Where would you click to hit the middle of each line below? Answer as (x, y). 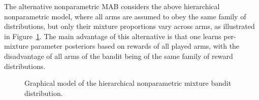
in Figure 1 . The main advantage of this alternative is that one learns (113, 36)
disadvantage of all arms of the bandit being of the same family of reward (119, 56)
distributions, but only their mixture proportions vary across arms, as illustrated (129, 26)
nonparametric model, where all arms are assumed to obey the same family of (125, 16)
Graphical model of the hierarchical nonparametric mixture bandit (128, 83)
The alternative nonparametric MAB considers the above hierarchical (112, 6)
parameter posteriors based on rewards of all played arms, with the (135, 46)
